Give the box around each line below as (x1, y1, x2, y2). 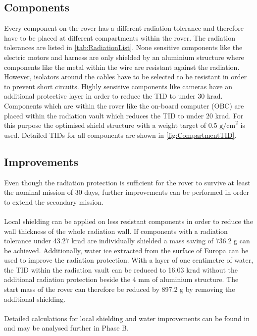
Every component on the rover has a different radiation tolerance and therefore (4, 23, 244, 33)
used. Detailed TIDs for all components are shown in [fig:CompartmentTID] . (4, 129, 237, 140)
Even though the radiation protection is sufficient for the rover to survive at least (4, 177, 251, 187)
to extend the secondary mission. (4, 196, 103, 207)
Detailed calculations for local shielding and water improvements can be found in (4, 313, 250, 323)
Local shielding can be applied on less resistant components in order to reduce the (4, 216, 253, 226)
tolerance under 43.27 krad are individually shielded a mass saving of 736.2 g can (4, 235, 250, 246)
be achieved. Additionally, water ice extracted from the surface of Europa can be (4, 245, 249, 255)
